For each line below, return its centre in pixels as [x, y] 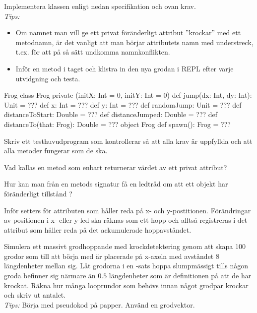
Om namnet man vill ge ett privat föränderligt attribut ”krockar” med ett [128, 32]
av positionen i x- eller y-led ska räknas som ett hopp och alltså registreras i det [126, 220]
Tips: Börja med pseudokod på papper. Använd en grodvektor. [99, 304]
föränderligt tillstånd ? [38, 193]
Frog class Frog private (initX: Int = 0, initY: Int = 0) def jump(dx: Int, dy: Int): [128, 95]
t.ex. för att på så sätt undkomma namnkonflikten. [93, 52]
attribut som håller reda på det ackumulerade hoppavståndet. [98, 229]
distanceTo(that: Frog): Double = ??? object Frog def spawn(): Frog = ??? [117, 124]
